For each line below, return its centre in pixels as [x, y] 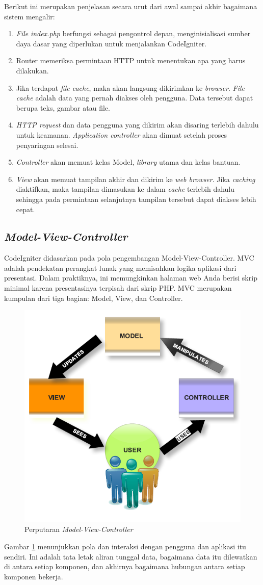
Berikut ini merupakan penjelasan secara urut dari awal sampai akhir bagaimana [131, 6]
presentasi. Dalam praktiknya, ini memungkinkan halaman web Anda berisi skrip [131, 278]
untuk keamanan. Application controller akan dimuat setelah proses [122, 134]
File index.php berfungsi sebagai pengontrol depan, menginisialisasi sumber [133, 33]
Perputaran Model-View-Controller [79, 529]
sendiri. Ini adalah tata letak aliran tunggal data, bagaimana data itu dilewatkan [131, 556]
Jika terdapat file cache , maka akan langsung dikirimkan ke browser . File [130, 87]
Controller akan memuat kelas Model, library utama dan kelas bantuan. [128, 162]
